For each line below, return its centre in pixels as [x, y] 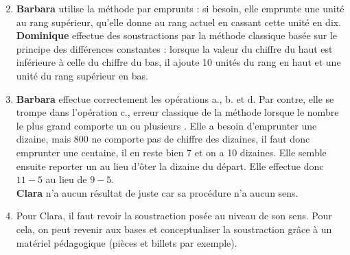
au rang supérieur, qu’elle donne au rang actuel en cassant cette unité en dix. [179, 22]
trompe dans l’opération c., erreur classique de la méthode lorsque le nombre [177, 112]
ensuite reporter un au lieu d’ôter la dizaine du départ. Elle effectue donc [170, 166]
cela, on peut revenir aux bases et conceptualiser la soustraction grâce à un [174, 229]
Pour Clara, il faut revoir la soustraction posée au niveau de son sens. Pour [174, 216]
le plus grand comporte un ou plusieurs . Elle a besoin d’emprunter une [166, 125]
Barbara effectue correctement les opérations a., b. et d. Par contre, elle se [175, 98]
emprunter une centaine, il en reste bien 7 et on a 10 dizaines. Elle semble [171, 152]
